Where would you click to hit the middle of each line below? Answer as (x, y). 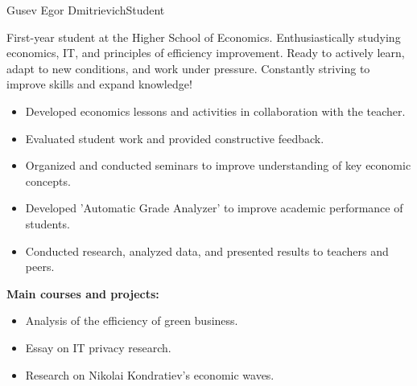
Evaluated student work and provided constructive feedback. (175, 138)
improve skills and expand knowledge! (99, 84)
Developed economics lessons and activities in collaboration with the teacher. (215, 111)
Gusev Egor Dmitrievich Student (86, 10)
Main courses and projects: (83, 293)
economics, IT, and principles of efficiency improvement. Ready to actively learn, (206, 53)
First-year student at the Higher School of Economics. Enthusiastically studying (204, 37)
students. (47, 223)
